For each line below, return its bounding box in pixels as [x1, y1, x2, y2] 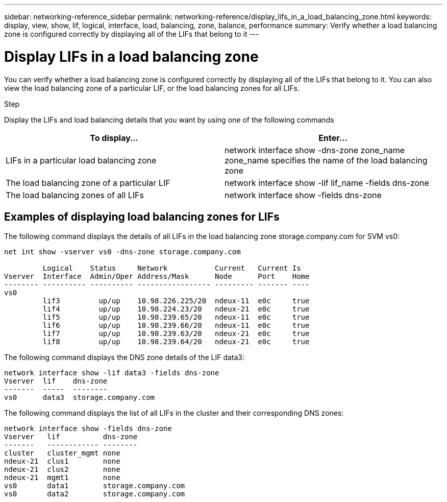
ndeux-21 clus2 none [4, 465, 120, 474]
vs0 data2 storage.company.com [4, 490, 185, 498]
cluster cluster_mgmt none [4, 449, 120, 458]
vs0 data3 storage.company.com [4, 393, 155, 402]
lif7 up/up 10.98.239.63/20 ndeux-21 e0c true [42, 329, 310, 338]
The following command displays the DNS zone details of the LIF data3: [4, 353, 245, 362]
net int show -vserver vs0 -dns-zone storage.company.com [4, 248, 241, 256]
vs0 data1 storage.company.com [4, 482, 185, 490]
